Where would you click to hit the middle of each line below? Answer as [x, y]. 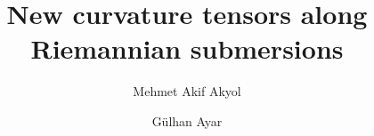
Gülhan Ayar [187, 120]
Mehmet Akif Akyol [187, 91]
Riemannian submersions [187, 48]
